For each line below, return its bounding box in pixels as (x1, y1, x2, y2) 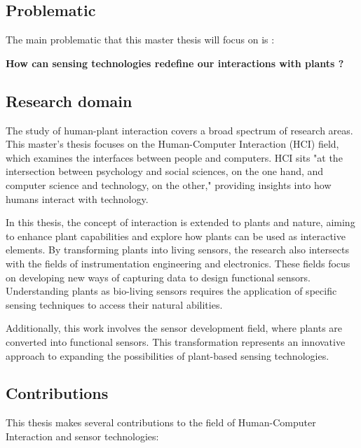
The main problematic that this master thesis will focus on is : (6, 32, 275, 47)
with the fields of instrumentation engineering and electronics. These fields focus (6, 255, 350, 270)
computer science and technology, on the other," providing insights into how (6, 177, 332, 192)
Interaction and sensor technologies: (6, 428, 159, 443)
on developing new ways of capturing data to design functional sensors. (6, 269, 311, 284)
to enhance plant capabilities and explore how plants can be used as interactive (6, 228, 346, 243)
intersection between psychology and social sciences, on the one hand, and (6, 164, 324, 178)
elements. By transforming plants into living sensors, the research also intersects (6, 242, 349, 257)
